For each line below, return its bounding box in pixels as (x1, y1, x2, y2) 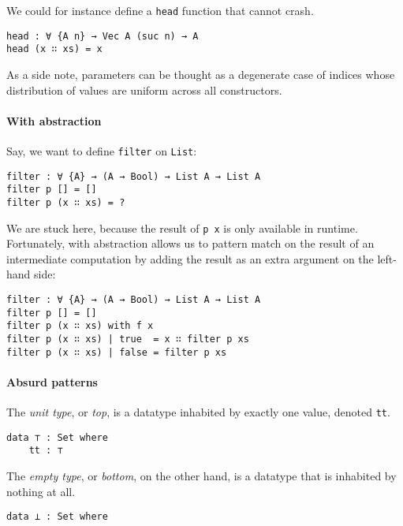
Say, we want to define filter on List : (6, 142, 197, 159)
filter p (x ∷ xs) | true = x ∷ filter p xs (6, 333, 249, 345)
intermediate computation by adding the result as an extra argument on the (6, 250, 374, 267)
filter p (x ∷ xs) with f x (6, 320, 154, 332)
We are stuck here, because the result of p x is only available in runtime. (6, 219, 358, 236)
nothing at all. (6, 483, 76, 499)
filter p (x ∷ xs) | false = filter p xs (6, 346, 227, 358)
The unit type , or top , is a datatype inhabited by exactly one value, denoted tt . (6, 404, 390, 420)
